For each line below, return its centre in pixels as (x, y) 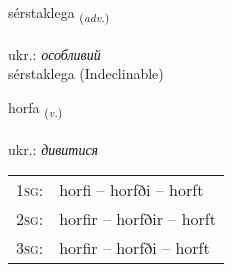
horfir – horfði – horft (134, 248)
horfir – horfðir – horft (137, 219)
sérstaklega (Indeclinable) (86, 73)
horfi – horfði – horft (131, 190)
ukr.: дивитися (53, 148)
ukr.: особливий (54, 53)
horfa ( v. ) (35, 108)
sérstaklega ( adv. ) (59, 13)
